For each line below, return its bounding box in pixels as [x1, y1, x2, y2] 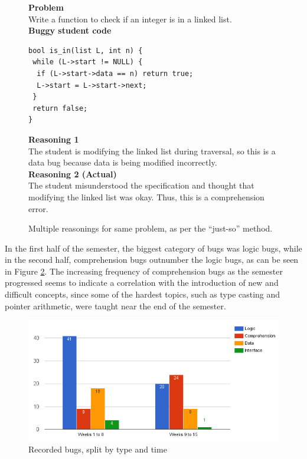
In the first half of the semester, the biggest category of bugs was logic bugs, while [5, 242, 302, 254]
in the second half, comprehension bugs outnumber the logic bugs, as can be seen [5, 253, 299, 266]
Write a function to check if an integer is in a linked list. [28, 12, 232, 25]
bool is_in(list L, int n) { [28, 46, 143, 55]
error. [28, 202, 48, 214]
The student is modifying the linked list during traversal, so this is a [28, 144, 276, 157]
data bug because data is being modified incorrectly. [28, 156, 217, 169]
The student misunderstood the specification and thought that [28, 179, 254, 191]
